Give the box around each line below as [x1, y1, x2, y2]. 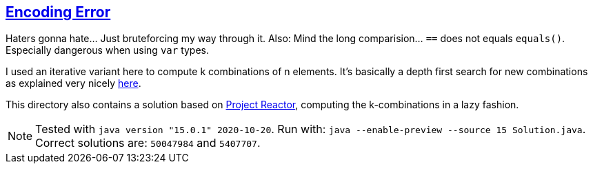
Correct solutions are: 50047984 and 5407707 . [35, 136, 261, 150]
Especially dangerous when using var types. [6, 44, 210, 57]
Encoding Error [6, 3, 111, 21]
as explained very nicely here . [6, 77, 141, 90]
